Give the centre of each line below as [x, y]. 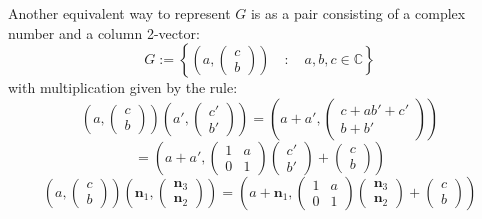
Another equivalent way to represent [119, 13]
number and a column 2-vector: [104, 32]
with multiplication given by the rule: [123, 87]
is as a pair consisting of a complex [358, 13]
